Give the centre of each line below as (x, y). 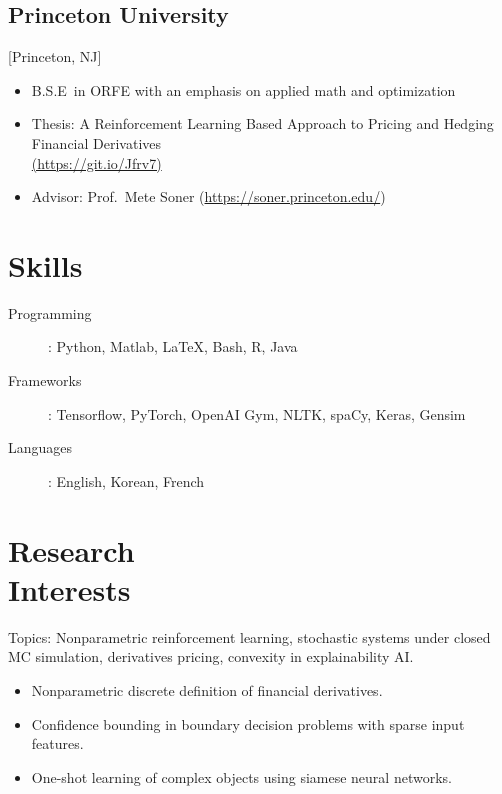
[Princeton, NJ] (55, 56)
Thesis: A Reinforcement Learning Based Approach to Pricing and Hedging (262, 123)
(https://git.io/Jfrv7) (96, 162)
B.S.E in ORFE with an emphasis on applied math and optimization (243, 89)
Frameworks (45, 380)
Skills (45, 264)
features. (57, 743)
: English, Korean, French (126, 480)
